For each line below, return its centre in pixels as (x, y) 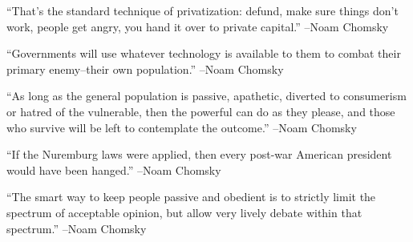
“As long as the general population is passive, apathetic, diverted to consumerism (206, 96)
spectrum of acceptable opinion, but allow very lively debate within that (184, 212)
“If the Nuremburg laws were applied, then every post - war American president (199, 154)
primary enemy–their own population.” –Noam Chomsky (145, 69)
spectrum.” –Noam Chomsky (77, 228)
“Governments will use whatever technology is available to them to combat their (204, 53)
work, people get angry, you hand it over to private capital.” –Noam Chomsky (198, 26)
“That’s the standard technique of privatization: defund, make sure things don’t (202, 10)
